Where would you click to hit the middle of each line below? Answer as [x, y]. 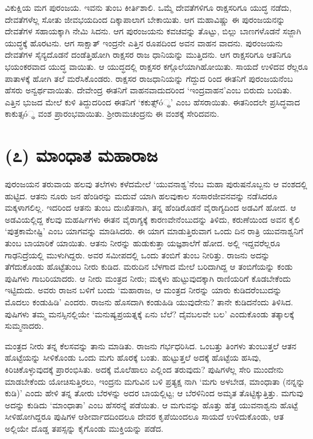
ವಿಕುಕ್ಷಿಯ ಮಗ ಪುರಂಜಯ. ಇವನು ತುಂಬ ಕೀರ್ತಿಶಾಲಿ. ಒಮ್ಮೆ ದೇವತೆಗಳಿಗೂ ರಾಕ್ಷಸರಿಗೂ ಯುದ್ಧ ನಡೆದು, [148, 7]
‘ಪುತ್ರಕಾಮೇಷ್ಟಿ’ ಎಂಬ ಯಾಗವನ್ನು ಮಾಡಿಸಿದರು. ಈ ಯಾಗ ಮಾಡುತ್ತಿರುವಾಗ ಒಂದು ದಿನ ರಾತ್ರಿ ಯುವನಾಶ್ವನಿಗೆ [154, 231]
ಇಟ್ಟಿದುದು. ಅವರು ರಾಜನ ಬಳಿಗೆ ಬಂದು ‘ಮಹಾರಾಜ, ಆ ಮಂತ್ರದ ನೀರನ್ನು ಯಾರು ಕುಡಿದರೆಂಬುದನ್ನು [144, 290]
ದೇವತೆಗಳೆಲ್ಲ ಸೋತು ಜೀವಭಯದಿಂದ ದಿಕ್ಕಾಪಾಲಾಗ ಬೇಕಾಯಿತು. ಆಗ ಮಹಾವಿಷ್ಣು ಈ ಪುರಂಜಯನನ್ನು [145, 19]
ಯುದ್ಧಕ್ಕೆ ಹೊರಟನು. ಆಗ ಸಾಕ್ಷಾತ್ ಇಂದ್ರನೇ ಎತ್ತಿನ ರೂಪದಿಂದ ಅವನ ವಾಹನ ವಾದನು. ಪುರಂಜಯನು [144, 42]
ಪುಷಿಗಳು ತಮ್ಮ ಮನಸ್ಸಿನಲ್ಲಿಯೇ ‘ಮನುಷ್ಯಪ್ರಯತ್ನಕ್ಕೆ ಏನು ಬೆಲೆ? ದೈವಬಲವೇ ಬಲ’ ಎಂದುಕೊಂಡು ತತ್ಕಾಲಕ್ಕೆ [150, 313]
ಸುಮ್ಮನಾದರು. [24, 325]
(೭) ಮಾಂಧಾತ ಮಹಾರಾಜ [81, 155]
